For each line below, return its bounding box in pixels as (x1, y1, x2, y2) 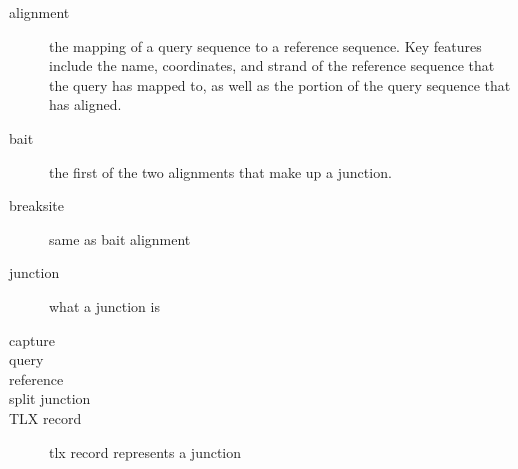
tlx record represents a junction (49, 441, 242, 462)
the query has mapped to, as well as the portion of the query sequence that (49, 74, 511, 95)
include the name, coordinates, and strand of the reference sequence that (49, 55, 495, 76)
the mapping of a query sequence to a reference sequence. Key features (49, 35, 482, 56)
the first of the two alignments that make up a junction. (49, 161, 392, 182)
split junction (9, 388, 91, 409)
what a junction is (49, 295, 160, 316)
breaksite (9, 195, 64, 216)
